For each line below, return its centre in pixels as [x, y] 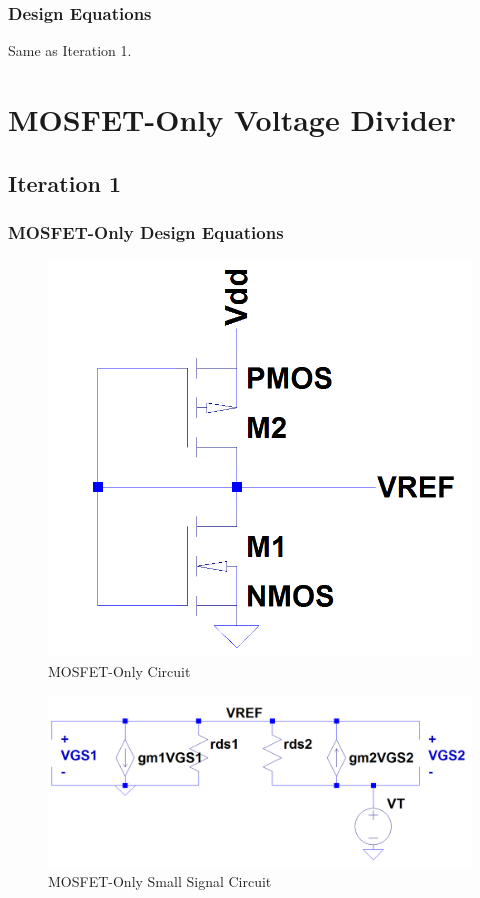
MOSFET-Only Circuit [119, 670]
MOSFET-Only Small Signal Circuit [160, 881]
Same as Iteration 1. [70, 50]
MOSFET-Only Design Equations [146, 231]
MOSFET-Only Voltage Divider [232, 119]
